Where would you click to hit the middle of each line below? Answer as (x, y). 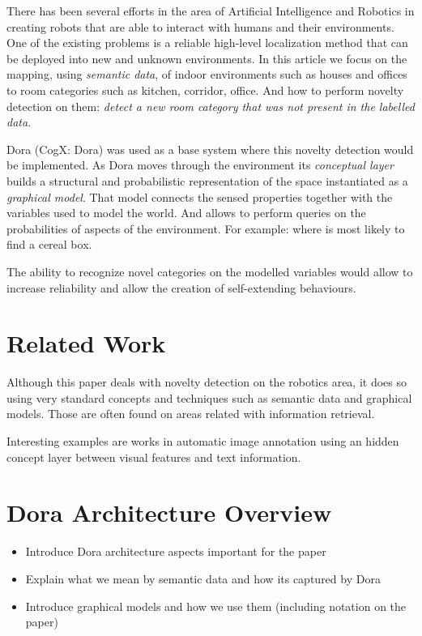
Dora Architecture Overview (169, 512)
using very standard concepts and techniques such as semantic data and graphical (209, 397)
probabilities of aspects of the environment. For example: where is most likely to (206, 228)
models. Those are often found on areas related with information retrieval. (191, 414)
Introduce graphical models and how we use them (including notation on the (216, 606)
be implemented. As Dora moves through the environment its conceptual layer (200, 165)
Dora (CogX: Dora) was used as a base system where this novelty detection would (210, 149)
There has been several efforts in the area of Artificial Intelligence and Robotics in (211, 11)
